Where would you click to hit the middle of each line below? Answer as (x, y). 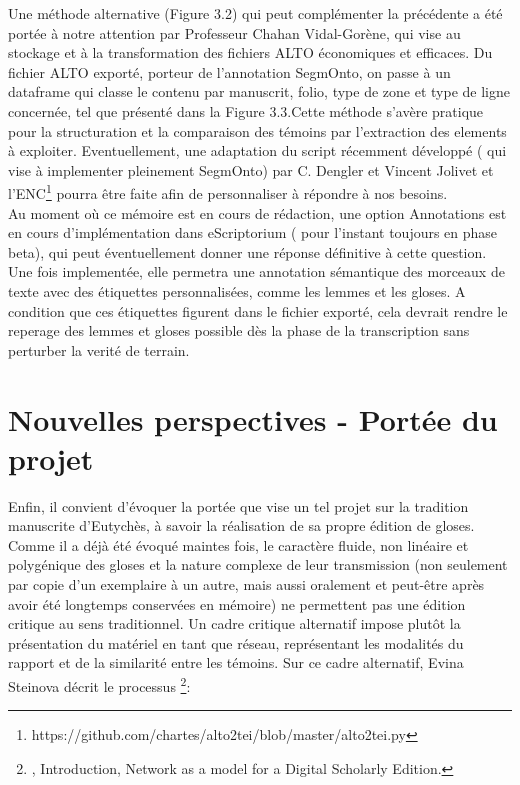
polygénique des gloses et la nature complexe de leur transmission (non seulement (258, 564)
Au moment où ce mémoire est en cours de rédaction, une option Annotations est (257, 212)
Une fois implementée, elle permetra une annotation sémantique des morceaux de (256, 271)
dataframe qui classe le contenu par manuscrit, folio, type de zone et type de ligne (259, 91)
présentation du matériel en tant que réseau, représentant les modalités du (236, 642)
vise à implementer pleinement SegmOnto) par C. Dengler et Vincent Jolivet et (251, 169)
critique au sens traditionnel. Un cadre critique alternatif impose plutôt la (234, 623)
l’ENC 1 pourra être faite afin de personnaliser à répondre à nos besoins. (228, 191)
